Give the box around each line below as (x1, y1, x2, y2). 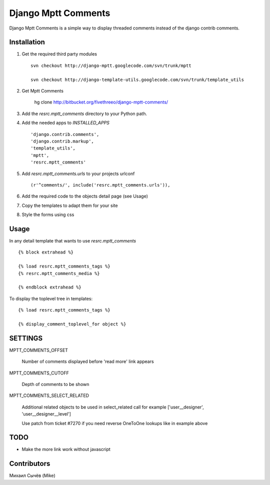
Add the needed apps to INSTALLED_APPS (21, 120, 110, 126)
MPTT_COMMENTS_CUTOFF (9, 370, 69, 376)
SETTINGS (9, 334, 42, 342)
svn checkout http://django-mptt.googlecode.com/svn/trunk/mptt (30, 62, 192, 68)
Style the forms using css (21, 211, 74, 217)
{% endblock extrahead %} (18, 284, 82, 290)
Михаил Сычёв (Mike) (9, 472, 56, 478)
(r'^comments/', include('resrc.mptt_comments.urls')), (30, 182, 170, 187)
